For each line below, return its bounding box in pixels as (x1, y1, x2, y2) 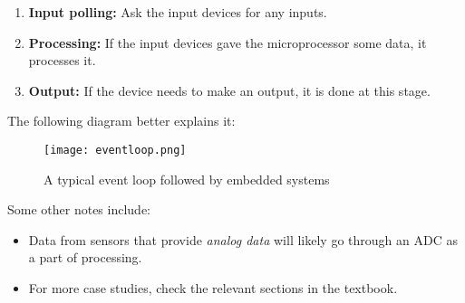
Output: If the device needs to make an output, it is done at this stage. (28, 80, 431, 99)
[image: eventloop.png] (44, 143, 187, 156)
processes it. (28, 51, 96, 70)
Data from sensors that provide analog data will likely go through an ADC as (28, 230, 458, 249)
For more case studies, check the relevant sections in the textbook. (28, 279, 398, 297)
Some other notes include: (7, 200, 151, 219)
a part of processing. (28, 248, 142, 267)
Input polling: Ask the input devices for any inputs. (28, 3, 327, 21)
